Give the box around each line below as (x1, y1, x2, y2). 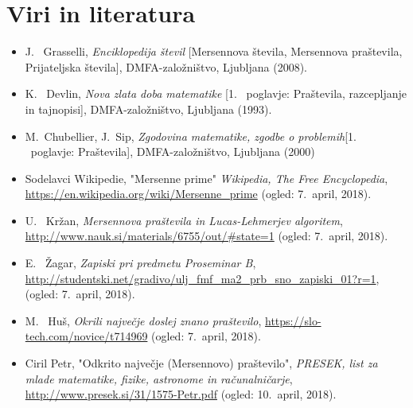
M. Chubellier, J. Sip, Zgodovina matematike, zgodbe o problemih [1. (25, 127, 357, 144)
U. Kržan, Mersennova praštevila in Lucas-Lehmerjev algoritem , (25, 212, 343, 228)
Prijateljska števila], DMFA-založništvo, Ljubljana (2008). (25, 58, 308, 75)
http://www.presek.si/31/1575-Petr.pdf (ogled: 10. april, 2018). (25, 386, 337, 402)
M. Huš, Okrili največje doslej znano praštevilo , (25, 312, 262, 328)
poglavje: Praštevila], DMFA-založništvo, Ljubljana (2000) (30, 143, 315, 160)
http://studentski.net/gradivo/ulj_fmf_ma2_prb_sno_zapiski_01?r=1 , (25, 270, 380, 286)
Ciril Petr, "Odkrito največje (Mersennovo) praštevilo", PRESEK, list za (25, 355, 378, 371)
